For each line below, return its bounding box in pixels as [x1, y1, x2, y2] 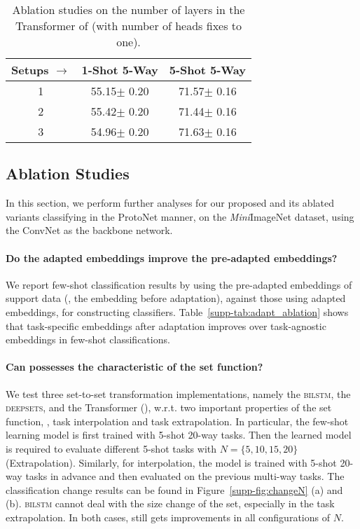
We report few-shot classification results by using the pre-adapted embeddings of [6, 277, 352, 291]
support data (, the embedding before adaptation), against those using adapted [6, 291, 346, 305]
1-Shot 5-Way [81, 62, 158, 78]
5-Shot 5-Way [169, 62, 246, 78]
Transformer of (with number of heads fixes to [15, 18, 242, 34]
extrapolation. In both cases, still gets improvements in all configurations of [6, 509, 330, 524]
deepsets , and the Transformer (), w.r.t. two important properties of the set [6, 400, 332, 415]
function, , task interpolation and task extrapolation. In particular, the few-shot [6, 413, 349, 428]
